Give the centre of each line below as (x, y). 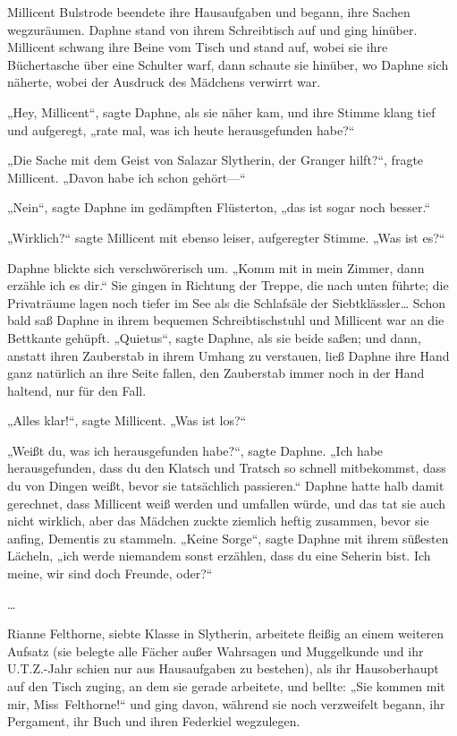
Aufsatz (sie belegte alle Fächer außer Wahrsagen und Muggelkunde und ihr (216, 650)
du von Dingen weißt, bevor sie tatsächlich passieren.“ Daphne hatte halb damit (226, 486)
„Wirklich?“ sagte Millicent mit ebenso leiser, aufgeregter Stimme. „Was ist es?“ (226, 237)
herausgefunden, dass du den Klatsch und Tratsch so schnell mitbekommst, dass (227, 468)
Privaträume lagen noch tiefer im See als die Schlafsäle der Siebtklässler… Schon (226, 302)
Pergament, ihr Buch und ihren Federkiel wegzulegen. (154, 721)
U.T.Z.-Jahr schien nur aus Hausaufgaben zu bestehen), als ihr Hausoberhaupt (223, 668)
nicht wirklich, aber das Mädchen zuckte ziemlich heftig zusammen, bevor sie (218, 521)
